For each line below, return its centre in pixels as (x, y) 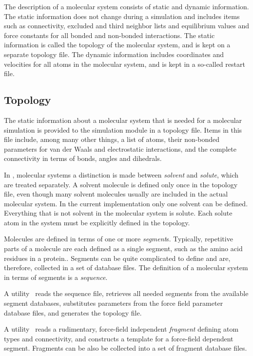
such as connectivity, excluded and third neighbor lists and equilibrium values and (127, 26)
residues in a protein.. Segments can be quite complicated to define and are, (117, 258)
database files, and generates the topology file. (73, 312)
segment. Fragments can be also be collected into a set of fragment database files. (126, 348)
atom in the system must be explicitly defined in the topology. (97, 222)
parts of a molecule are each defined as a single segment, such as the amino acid (123, 248)
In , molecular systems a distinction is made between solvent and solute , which (121, 174)
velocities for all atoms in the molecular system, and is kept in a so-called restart (125, 64)
